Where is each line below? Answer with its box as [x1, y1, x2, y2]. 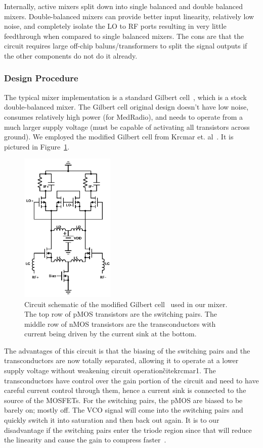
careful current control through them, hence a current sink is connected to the [4, 385, 246, 395]
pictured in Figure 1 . [4, 141, 70, 152]
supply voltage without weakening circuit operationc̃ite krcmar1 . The [4, 365, 216, 376]
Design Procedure [4, 72, 78, 84]
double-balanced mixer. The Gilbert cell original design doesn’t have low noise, [4, 102, 249, 112]
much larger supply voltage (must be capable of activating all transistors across [4, 121, 250, 132]
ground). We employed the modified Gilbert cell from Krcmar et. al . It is [4, 131, 234, 142]
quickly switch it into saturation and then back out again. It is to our [4, 415, 220, 425]
